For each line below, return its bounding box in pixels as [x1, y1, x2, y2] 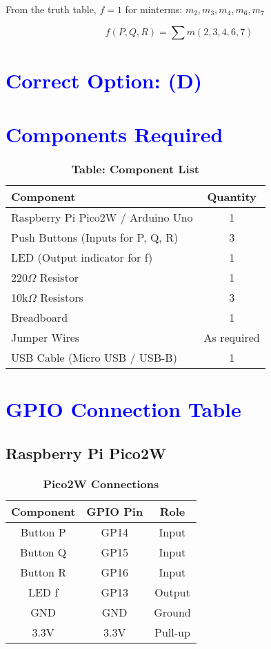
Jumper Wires [11, 329, 80, 346]
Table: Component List [71, 161, 199, 177]
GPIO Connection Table [6, 395, 241, 423]
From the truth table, [6, 2, 97, 16]
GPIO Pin [86, 503, 143, 519]
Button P [20, 523, 66, 540]
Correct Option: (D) [6, 66, 203, 94]
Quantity [207, 188, 257, 205]
